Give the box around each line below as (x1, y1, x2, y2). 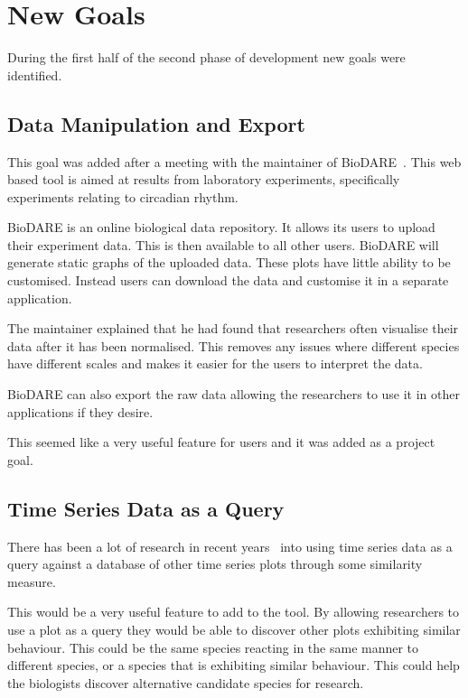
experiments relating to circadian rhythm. (7, 187, 239, 206)
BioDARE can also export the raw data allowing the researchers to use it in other (7, 385, 461, 404)
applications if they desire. (7, 402, 154, 421)
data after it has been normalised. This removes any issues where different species (7, 336, 460, 355)
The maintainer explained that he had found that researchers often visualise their (7, 319, 459, 338)
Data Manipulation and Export (7, 109, 305, 137)
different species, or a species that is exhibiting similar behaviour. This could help (7, 656, 460, 675)
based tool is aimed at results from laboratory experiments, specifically (7, 170, 400, 189)
